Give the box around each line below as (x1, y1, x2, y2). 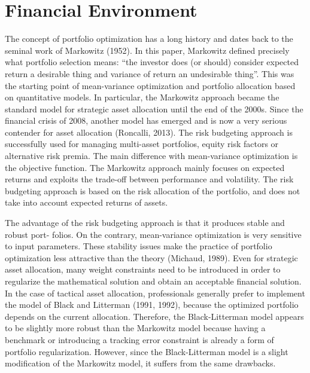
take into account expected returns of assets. (5, 196, 168, 209)
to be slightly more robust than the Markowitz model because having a (5, 322, 266, 334)
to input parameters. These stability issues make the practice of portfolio (5, 240, 272, 252)
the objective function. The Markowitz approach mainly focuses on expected (5, 161, 285, 173)
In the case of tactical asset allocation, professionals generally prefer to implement (5, 286, 305, 299)
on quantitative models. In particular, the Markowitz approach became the (5, 91, 279, 103)
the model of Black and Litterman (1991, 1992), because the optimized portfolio (5, 298, 299, 311)
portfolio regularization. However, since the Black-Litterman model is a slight (5, 345, 288, 357)
